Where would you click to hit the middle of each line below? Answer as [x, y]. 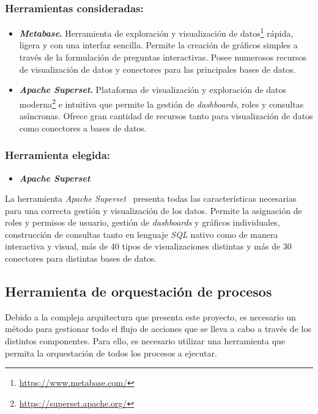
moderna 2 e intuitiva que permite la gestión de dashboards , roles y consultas [161, 103]
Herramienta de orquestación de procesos [139, 291]
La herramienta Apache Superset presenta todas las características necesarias [151, 198]
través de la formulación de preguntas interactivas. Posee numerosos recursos [163, 57]
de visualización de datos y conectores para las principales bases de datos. [157, 69]
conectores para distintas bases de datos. [81, 258]
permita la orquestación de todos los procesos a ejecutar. [111, 353]
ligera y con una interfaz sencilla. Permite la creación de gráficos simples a [158, 45]
